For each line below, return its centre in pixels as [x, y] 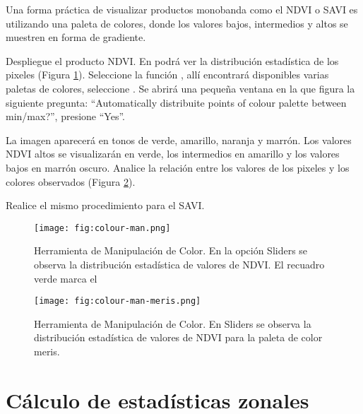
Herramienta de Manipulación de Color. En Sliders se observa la [173, 323]
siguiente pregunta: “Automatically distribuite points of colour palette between [176, 102]
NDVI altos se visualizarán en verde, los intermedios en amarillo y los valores [173, 154]
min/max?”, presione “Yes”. [65, 116]
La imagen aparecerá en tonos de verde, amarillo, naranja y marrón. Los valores [179, 140]
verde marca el [66, 278]
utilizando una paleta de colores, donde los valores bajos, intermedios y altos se [177, 23]
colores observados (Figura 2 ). [71, 181]
